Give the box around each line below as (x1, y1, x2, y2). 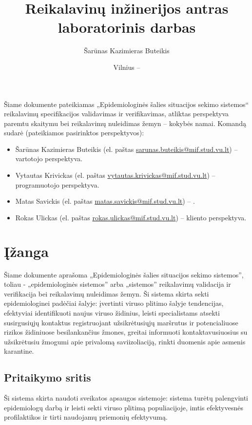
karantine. (4, 346, 34, 356)
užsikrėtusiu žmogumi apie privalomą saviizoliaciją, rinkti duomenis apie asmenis (4, 336, 246, 346)
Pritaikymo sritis (4, 370, 91, 385)
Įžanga (4, 241, 49, 261)
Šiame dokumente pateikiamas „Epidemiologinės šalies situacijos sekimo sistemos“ (4, 99, 249, 109)
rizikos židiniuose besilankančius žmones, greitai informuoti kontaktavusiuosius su (4, 327, 248, 337)
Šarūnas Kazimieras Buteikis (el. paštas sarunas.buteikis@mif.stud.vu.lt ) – (15, 144, 238, 154)
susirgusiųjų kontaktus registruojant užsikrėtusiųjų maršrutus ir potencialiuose (4, 317, 238, 327)
